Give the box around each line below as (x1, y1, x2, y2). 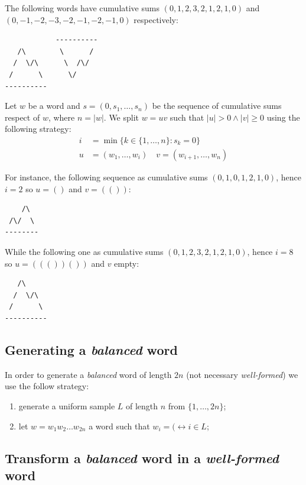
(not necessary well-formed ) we (186, 368, 298, 380)
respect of (5, 111, 40, 123)
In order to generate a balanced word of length (5, 368, 172, 380)
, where (48, 111, 75, 123)
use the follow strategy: (5, 380, 89, 392)
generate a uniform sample (18, 399, 115, 412)
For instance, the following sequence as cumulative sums (5, 171, 208, 183)
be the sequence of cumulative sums (152, 99, 282, 112)
